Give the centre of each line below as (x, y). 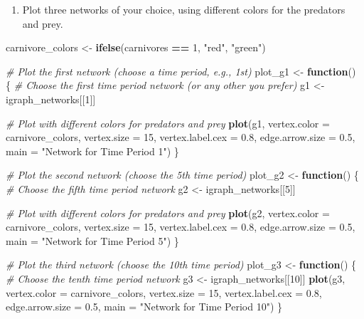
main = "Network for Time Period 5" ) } (92, 240)
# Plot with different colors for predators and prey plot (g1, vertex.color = (168, 123)
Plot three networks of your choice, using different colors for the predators (184, 9)
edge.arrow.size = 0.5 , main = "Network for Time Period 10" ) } (144, 307)
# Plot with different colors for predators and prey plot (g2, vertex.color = (168, 213)
